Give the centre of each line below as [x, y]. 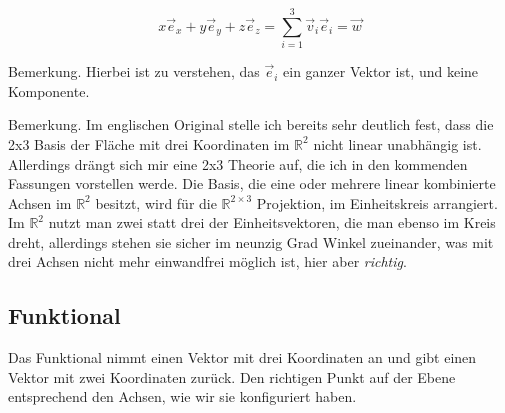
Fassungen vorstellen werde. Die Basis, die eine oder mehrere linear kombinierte [252, 183]
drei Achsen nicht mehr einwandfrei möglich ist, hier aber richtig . [207, 261]
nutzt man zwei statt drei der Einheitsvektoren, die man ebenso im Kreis [272, 222]
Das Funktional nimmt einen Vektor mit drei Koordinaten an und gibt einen [242, 357]
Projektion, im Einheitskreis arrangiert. [377, 202]
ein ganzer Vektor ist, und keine [381, 71]
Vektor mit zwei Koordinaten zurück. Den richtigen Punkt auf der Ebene [232, 376]
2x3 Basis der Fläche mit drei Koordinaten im [149, 143]
